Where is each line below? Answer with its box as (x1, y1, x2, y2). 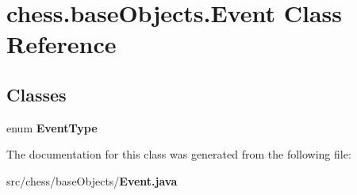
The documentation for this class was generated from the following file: (6, 146, 351, 162)
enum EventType (6, 119, 98, 136)
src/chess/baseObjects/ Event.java (6, 172, 178, 189)
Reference (6, 28, 117, 60)
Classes (6, 82, 67, 106)
